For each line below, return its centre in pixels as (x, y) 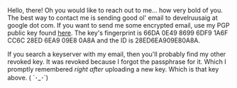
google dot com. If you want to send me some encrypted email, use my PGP (118, 25)
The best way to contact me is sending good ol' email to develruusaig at (112, 18)
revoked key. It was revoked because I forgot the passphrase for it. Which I (117, 62)
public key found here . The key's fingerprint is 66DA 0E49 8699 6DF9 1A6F (118, 33)
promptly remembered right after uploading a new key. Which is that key (113, 69)
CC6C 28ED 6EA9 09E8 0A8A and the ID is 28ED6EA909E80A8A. (104, 40)
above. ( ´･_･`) (28, 78)
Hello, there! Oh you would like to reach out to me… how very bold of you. (115, 10)
